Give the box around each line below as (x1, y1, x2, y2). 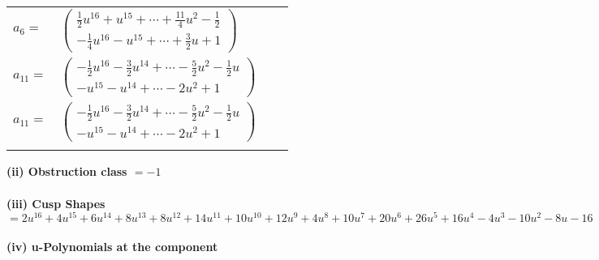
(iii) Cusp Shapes (6, 194, 106, 211)
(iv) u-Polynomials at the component (6, 237, 218, 254)
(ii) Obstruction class (6, 163, 127, 180)
